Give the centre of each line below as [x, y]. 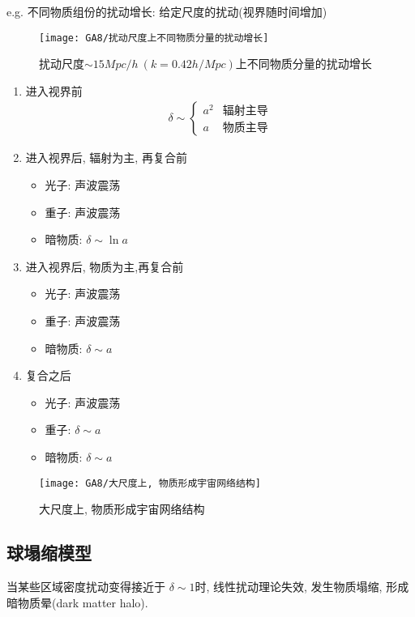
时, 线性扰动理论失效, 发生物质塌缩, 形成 [302, 587]
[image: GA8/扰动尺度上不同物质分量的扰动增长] [154, 38]
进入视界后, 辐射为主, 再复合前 [106, 157]
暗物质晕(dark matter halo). [77, 602]
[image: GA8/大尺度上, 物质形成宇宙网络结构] [150, 483]
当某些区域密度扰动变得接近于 [86, 587]
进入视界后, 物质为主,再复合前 [105, 266]
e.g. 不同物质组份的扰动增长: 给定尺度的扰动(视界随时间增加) [167, 11]
